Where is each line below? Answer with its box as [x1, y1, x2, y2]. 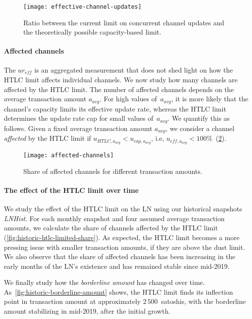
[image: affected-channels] [23, 152, 114, 159]
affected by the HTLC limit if [4, 133, 91, 143]
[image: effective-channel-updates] [23, 3, 142, 10]
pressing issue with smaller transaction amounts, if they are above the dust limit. [4, 242, 245, 252]
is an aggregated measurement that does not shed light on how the [34, 64, 233, 75]
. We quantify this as [168, 113, 230, 123]
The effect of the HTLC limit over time [4, 185, 139, 195]
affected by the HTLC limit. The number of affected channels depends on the [4, 84, 234, 94]
